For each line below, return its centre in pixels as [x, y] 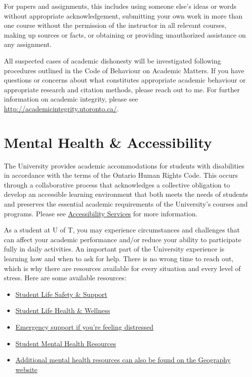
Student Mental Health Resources [66, 343]
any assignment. [28, 44]
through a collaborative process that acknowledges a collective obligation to [117, 184]
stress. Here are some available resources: [65, 278]
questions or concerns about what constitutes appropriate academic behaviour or [125, 80]
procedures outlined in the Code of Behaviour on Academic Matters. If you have [124, 70]
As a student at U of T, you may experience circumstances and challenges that [122, 230]
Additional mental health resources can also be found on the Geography [123, 360]
